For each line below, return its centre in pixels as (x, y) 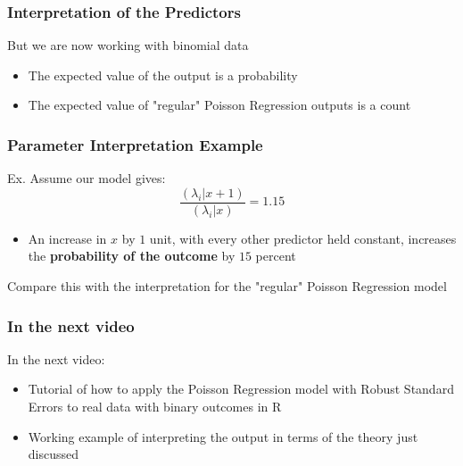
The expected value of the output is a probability (163, 75)
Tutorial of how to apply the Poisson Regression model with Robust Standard (241, 389)
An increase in (67, 238)
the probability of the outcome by (132, 256)
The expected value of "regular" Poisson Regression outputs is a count (219, 105)
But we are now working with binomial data (128, 45)
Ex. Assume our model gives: (87, 178)
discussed (54, 454)
